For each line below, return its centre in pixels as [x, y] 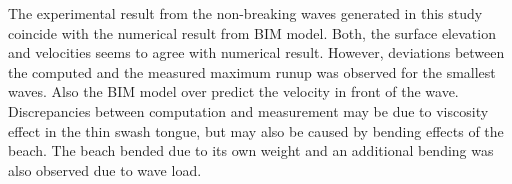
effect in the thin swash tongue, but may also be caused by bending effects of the [256, 130]
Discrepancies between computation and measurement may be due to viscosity [248, 110]
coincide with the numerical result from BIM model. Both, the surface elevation [252, 32]
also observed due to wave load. [105, 169]
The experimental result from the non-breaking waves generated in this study [245, 13]
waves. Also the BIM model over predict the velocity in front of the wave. [233, 91]
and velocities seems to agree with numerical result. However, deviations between [256, 52]
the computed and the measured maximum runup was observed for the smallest [252, 71]
